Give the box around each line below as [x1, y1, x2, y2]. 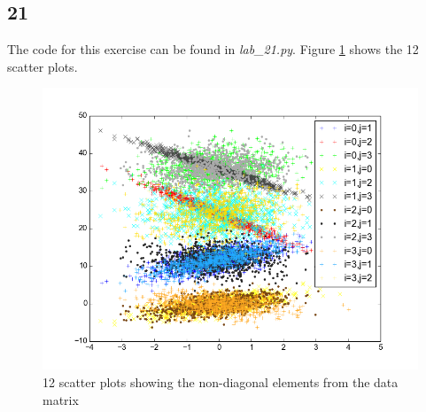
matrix [43, 390, 79, 408]
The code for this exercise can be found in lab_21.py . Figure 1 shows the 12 [7, 40, 419, 58]
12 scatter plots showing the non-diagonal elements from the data [43, 372, 399, 391]
